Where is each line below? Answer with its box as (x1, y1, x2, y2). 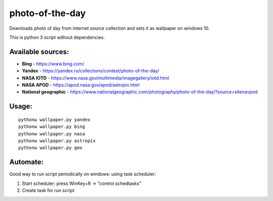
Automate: (9, 158, 44, 166)
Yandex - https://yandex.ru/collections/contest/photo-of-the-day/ (22, 68, 159, 74)
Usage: (9, 102, 33, 111)
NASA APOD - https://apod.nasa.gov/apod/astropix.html (22, 82, 140, 88)
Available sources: (9, 47, 69, 56)
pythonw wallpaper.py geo (18, 145, 83, 151)
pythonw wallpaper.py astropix (18, 138, 96, 144)
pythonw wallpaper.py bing (18, 124, 85, 129)
